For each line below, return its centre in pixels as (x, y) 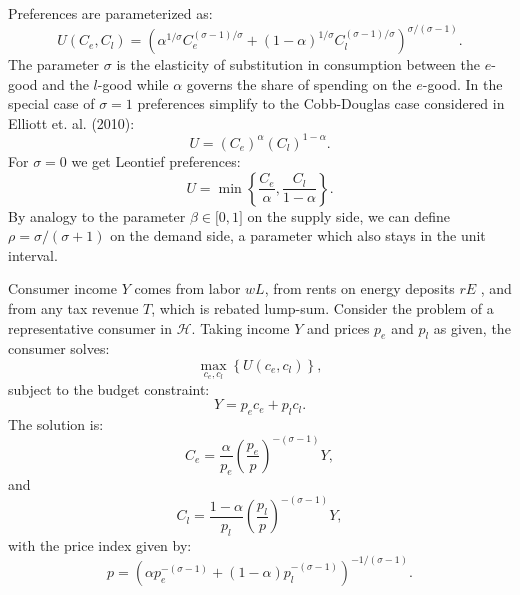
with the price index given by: (100, 544)
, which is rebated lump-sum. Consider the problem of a (322, 307)
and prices (338, 327)
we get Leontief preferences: (156, 160)
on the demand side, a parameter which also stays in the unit (298, 235)
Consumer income (62, 288)
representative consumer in (90, 327)
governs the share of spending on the (299, 83)
